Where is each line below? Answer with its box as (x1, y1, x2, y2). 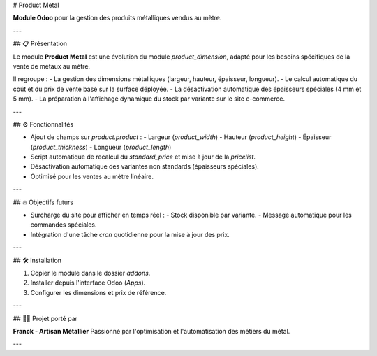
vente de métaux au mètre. (13, 62, 91, 70)
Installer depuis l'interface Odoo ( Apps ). (30, 278, 146, 287)
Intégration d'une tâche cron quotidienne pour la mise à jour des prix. (30, 230, 230, 238)
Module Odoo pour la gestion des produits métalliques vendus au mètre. (13, 14, 222, 22)
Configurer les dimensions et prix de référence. (30, 288, 167, 297)
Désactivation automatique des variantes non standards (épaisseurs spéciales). (30, 162, 260, 171)
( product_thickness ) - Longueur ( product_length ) (30, 143, 172, 151)
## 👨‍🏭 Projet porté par (13, 314, 78, 322)
